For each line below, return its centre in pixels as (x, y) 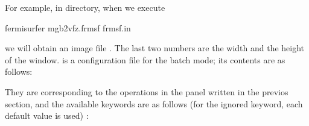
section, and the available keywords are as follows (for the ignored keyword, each (154, 103)
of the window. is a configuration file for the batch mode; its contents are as (145, 59)
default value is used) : (47, 115)
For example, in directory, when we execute (85, 7)
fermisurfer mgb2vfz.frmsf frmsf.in (68, 27)
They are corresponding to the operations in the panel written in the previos (147, 91)
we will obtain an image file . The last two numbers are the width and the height (155, 48)
